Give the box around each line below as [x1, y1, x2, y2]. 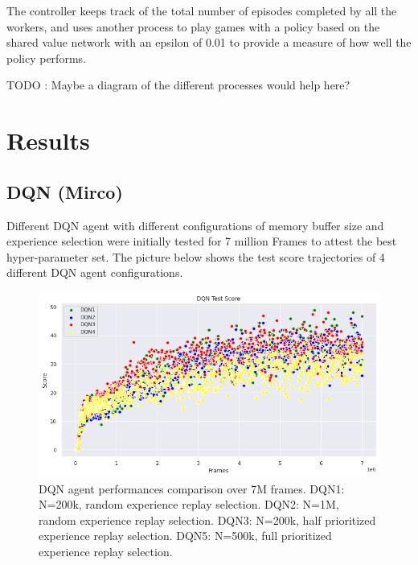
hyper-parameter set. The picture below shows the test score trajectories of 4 [6, 248, 385, 265]
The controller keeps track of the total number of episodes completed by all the [6, 2, 397, 19]
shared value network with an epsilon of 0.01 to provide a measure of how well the [6, 34, 412, 51]
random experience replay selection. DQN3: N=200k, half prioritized [39, 511, 376, 528]
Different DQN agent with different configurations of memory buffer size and [6, 217, 384, 233]
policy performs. [6, 49, 86, 66]
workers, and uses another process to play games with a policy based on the [6, 18, 380, 35]
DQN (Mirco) [6, 179, 123, 204]
